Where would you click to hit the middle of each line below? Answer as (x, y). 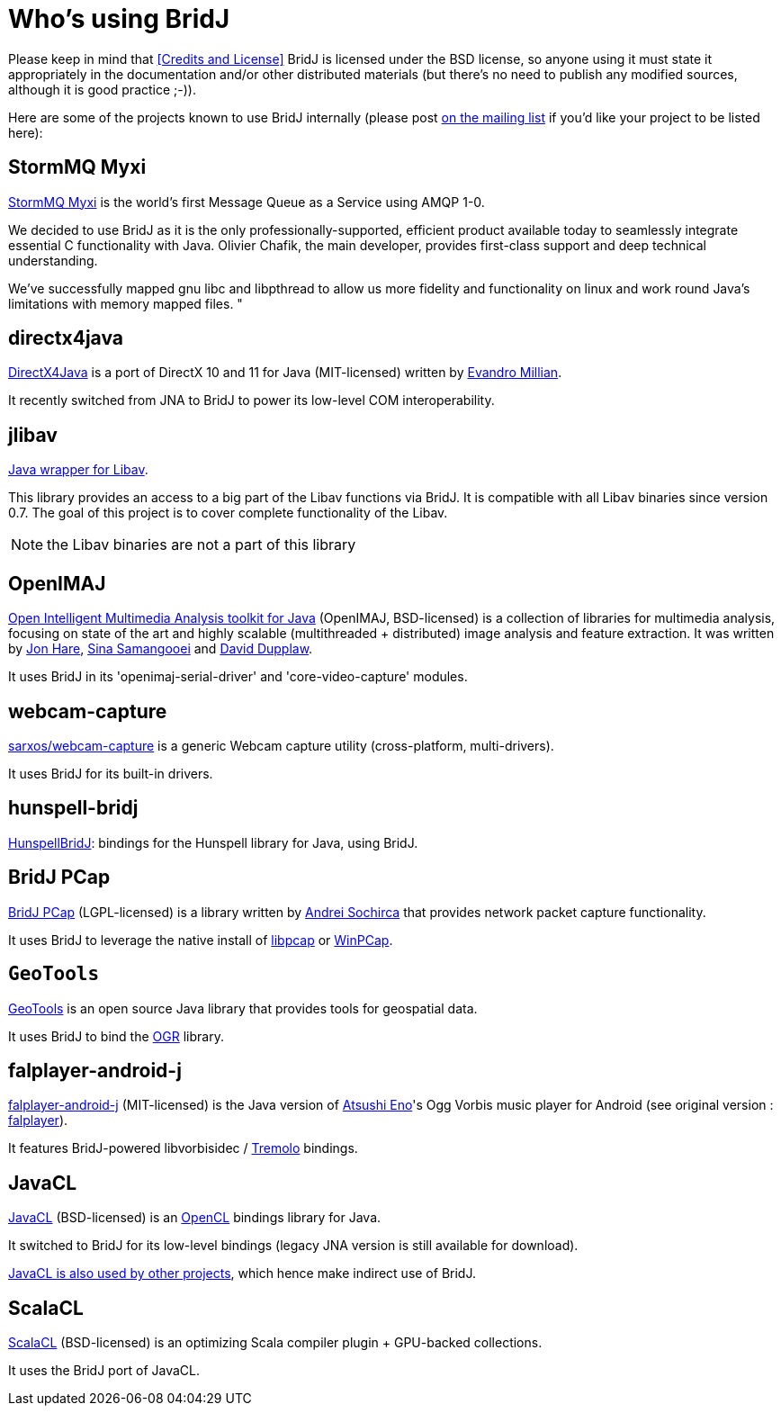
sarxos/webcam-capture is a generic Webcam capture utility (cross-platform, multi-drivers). (281, 745)
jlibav (33, 435)
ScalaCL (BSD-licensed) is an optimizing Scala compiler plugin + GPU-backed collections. (275, 1343)
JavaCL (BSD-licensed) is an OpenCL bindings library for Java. (195, 1218)
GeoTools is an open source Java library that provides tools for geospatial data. (243, 1008)
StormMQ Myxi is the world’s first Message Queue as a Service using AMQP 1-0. (247, 202)
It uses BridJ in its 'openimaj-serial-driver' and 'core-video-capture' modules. (238, 677)
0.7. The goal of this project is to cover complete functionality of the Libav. (228, 513)
